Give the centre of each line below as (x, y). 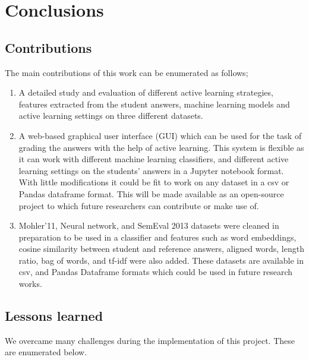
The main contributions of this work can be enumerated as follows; (127, 72)
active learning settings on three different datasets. (111, 116)
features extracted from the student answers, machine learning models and (154, 104)
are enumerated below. (46, 352)
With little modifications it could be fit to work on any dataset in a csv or (154, 182)
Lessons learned (54, 316)
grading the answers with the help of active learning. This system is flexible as (161, 147)
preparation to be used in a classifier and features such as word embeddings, (157, 237)
